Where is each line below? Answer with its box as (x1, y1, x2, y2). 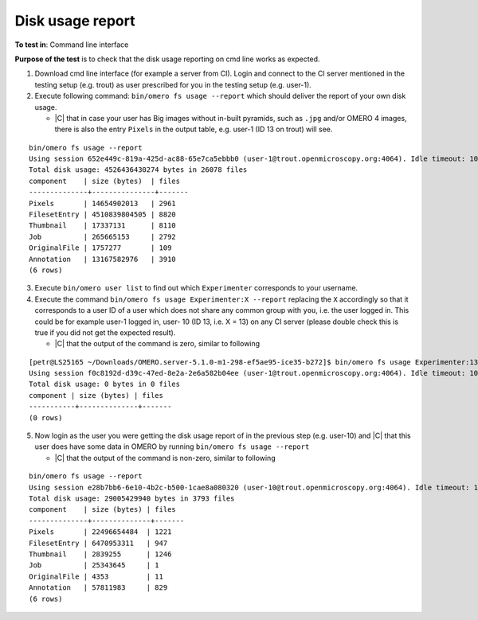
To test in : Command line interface (14, 40, 129, 49)
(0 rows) (29, 413, 63, 422)
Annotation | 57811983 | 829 (29, 583, 168, 592)
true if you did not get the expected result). (34, 327, 176, 337)
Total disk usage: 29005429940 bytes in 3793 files (29, 494, 235, 503)
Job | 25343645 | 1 (29, 561, 159, 570)
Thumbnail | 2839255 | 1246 (29, 549, 172, 559)
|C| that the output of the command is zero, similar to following (54, 339, 261, 349)
